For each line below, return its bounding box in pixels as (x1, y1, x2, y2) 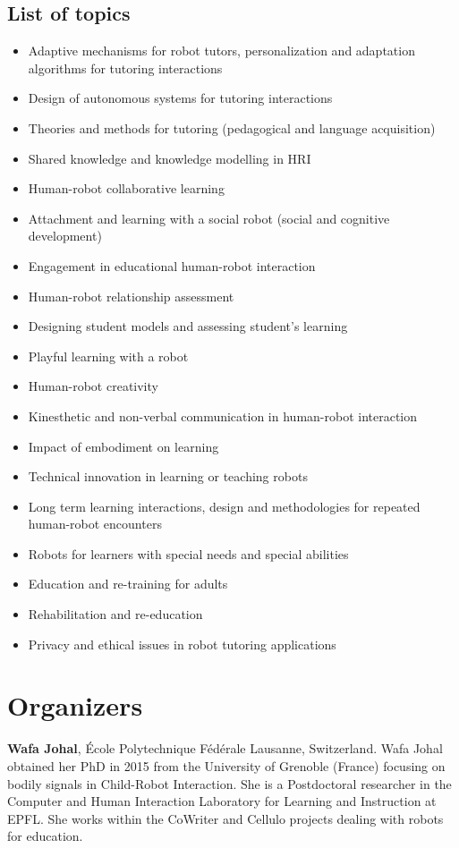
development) (28, 226, 102, 245)
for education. (7, 827, 83, 845)
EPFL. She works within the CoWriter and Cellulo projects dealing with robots (7, 809, 444, 827)
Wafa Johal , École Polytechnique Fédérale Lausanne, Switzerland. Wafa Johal (7, 739, 443, 758)
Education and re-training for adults (28, 574, 228, 593)
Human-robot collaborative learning (28, 179, 225, 198)
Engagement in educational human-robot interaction (28, 256, 316, 275)
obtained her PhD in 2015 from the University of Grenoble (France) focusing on (7, 756, 446, 775)
